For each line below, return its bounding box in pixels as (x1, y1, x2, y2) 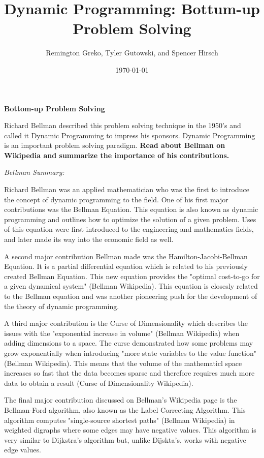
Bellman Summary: (4, 167, 64, 177)
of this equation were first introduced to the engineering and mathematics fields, (4, 224, 254, 234)
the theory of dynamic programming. (4, 300, 119, 311)
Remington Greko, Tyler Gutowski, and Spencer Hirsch (46, 47, 218, 58)
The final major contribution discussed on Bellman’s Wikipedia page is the (4, 394, 237, 405)
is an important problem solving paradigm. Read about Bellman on (4, 140, 225, 150)
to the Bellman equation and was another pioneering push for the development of (4, 291, 257, 301)
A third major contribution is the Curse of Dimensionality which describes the (4, 318, 248, 328)
